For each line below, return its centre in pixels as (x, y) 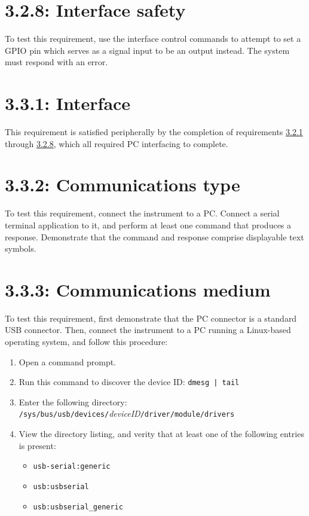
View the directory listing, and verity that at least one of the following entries (161, 434)
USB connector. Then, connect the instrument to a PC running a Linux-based (148, 330)
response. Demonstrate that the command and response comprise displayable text (154, 236)
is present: (37, 445)
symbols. (21, 248)
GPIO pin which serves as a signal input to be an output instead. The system (147, 50)
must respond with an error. (56, 62)
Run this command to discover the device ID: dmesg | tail (129, 382)
